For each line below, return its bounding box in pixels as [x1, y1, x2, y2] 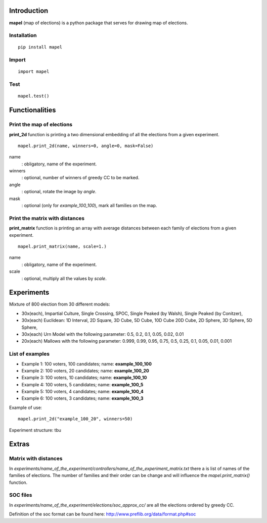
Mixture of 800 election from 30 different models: [9, 301, 110, 307]
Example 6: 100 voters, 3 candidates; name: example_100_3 [21, 395, 143, 401]
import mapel [18, 69, 49, 74]
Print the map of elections [9, 121, 73, 128]
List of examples [9, 351, 50, 358]
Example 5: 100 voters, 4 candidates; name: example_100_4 [21, 389, 144, 395]
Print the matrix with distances [9, 214, 85, 221]
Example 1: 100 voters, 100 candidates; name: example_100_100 [21, 361, 152, 366]
